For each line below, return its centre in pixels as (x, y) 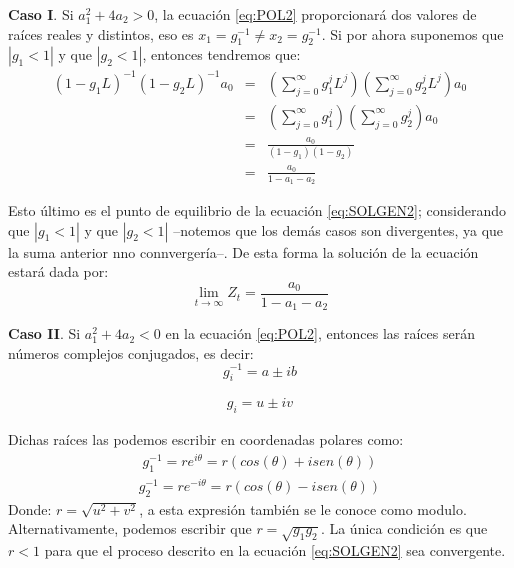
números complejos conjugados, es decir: (131, 352)
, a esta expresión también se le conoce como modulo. (303, 508)
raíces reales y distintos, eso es (101, 33)
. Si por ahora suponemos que (412, 33)
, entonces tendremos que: (221, 54)
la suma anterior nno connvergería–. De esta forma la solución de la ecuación (243, 251)
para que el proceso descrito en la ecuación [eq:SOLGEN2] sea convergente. (275, 549)
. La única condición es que (404, 528)
